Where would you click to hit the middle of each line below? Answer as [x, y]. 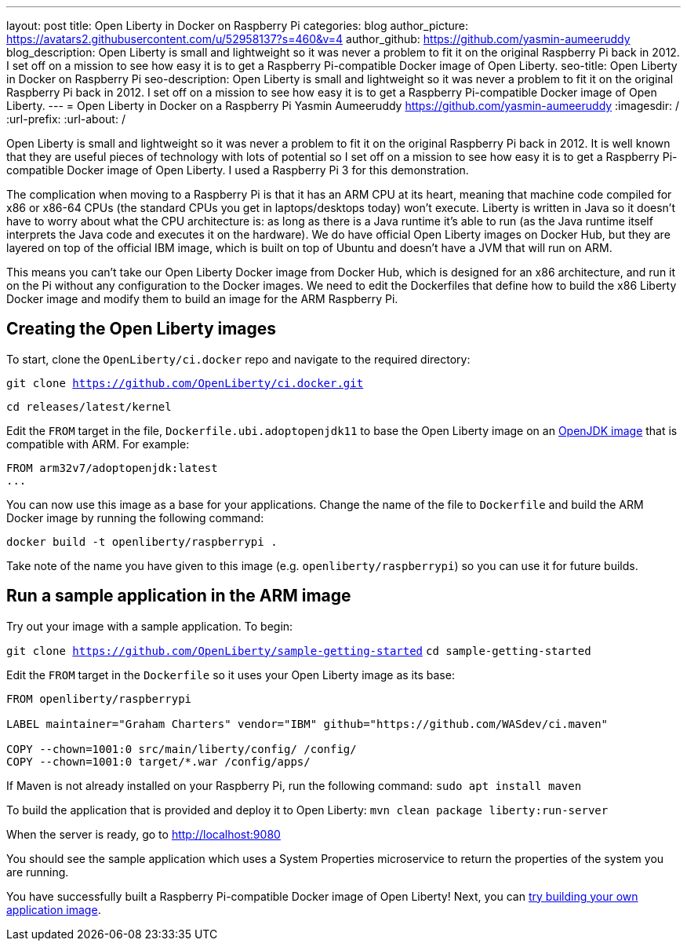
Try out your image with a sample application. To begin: [150, 626]
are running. [38, 872]
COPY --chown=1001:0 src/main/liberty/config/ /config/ [182, 749]
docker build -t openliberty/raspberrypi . [142, 541]
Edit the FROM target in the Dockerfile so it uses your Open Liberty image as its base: [231, 675]
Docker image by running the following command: [135, 517]
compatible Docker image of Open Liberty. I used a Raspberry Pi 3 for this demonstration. [238, 170]
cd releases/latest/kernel [89, 406]
